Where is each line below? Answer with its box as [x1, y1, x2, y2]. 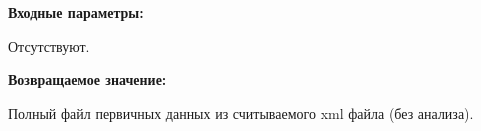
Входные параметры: [8, 2, 144, 22]
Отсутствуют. [8, 35, 90, 56]
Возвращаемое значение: [8, 69, 167, 90]
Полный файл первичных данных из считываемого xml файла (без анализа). [8, 102, 474, 123]
